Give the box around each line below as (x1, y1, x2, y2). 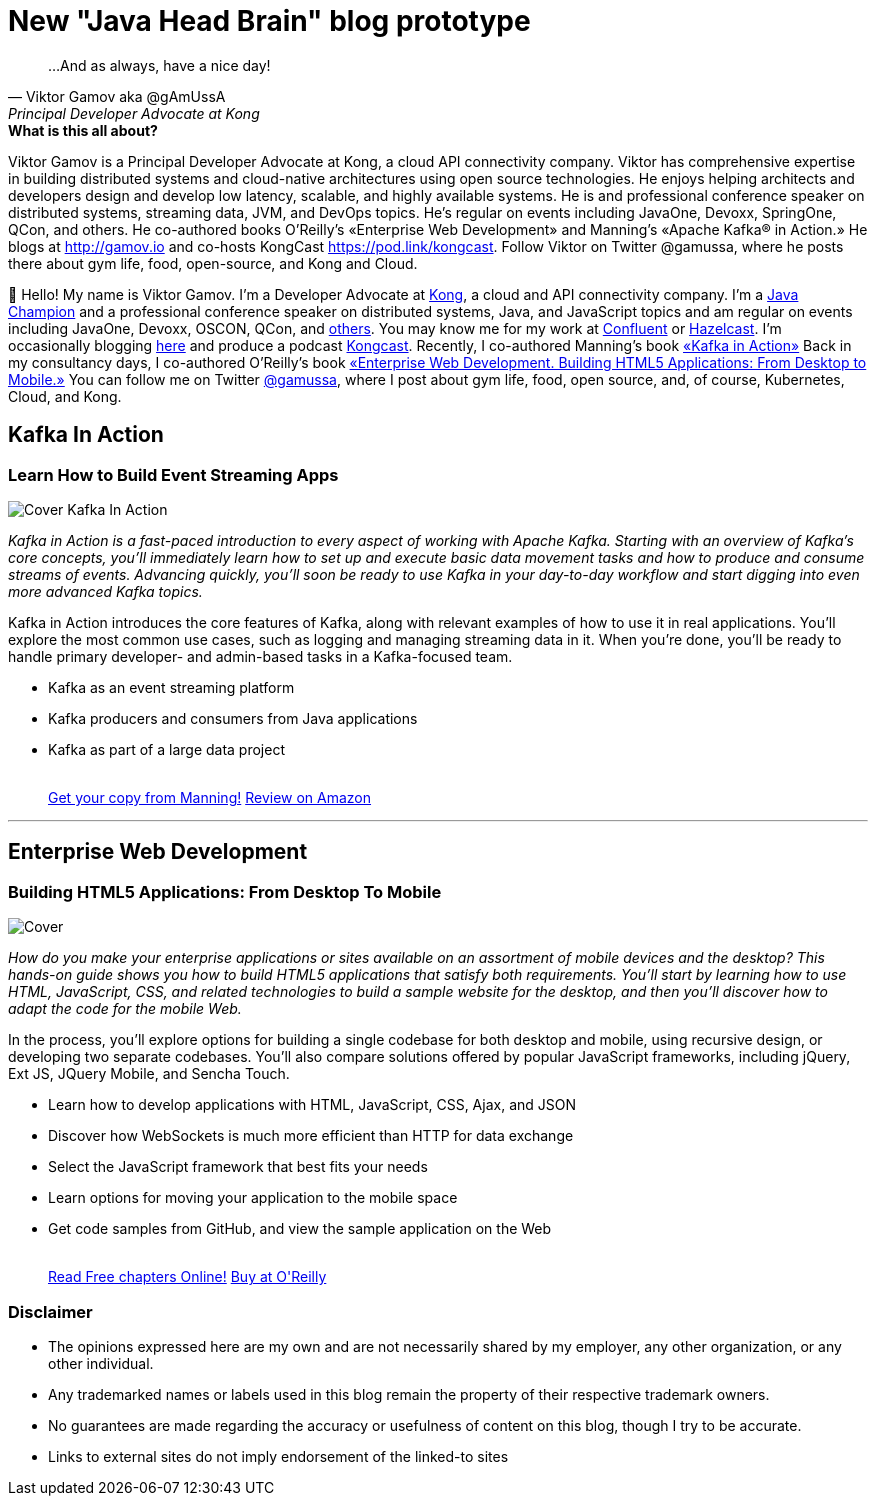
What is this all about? (8, 121, 158, 139)
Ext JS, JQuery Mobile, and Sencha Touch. (8, 1065, 290, 1083)
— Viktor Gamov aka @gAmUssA (8, 87, 226, 105)
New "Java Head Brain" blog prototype (8, 4, 531, 38)
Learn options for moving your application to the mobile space (48, 1189, 458, 1207)
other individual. (48, 1354, 154, 1372)
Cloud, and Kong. (8, 387, 122, 405)
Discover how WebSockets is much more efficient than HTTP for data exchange (48, 1127, 574, 1145)
